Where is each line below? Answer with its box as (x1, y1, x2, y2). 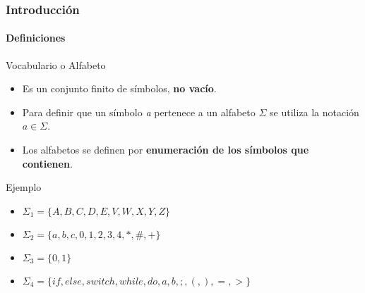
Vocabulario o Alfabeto (6, 57, 106, 72)
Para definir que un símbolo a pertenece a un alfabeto (22, 104, 256, 119)
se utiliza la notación (270, 104, 359, 119)
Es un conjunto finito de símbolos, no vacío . (22, 81, 217, 96)
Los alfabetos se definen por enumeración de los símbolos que (22, 142, 309, 157)
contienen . (22, 156, 73, 170)
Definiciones (6, 30, 66, 45)
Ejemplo (6, 180, 42, 194)
